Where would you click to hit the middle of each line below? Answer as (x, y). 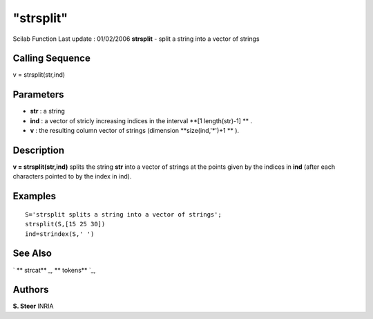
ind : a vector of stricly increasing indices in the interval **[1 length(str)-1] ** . (141, 120)
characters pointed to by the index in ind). (72, 176)
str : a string (48, 111)
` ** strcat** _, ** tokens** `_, (54, 270)
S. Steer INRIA (33, 306)
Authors (31, 290)
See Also (32, 254)
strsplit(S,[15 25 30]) (65, 224)
